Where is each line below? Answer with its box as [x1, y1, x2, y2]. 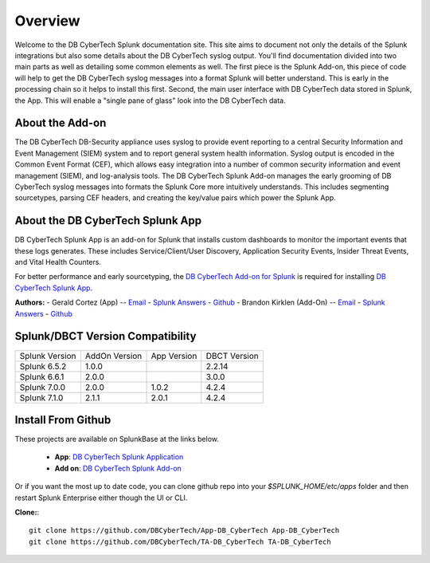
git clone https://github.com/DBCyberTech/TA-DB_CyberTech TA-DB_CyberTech [29, 537, 331, 546]
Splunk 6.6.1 [19, 371, 64, 382]
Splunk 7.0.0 [19, 381, 66, 392]
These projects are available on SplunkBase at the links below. [14, 435, 219, 444]
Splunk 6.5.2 [19, 360, 67, 372]
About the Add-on [14, 116, 107, 130]
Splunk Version [19, 350, 76, 361]
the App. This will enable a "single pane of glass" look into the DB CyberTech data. [14, 96, 286, 105]
